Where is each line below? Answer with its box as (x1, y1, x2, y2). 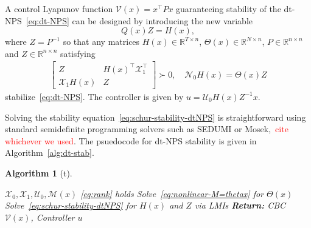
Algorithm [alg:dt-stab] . (5, 146, 94, 159)
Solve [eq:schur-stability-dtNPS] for (5, 199, 137, 212)
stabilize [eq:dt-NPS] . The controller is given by (5, 90, 184, 102)
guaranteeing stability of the (176, 2, 281, 15)
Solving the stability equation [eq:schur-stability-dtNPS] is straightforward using (5, 110, 306, 123)
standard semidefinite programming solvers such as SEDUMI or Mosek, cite (5, 122, 288, 135)
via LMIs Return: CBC (194, 199, 286, 212)
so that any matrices (63, 35, 140, 48)
